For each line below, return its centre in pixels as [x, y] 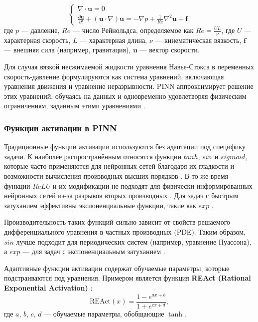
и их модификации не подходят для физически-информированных [153, 185]
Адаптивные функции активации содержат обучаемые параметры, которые [117, 268]
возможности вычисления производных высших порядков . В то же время [116, 175]
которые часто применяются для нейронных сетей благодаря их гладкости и [119, 166]
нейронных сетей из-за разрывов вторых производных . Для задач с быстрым [121, 195]
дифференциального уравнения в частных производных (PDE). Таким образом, [125, 231]
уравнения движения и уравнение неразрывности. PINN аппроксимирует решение [129, 86]
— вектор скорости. [170, 50]
